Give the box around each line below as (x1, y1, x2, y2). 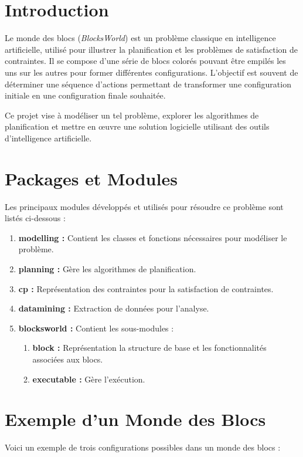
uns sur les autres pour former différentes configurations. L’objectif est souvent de (5, 66, 298, 78)
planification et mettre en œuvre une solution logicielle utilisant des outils (5, 120, 270, 133)
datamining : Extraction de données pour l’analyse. (18, 302, 209, 314)
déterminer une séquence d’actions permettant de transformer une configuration (5, 77, 291, 90)
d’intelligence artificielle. (5, 131, 92, 144)
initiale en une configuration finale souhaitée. (5, 89, 166, 101)
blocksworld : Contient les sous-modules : (18, 321, 174, 334)
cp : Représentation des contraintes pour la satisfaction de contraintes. (18, 282, 274, 294)
